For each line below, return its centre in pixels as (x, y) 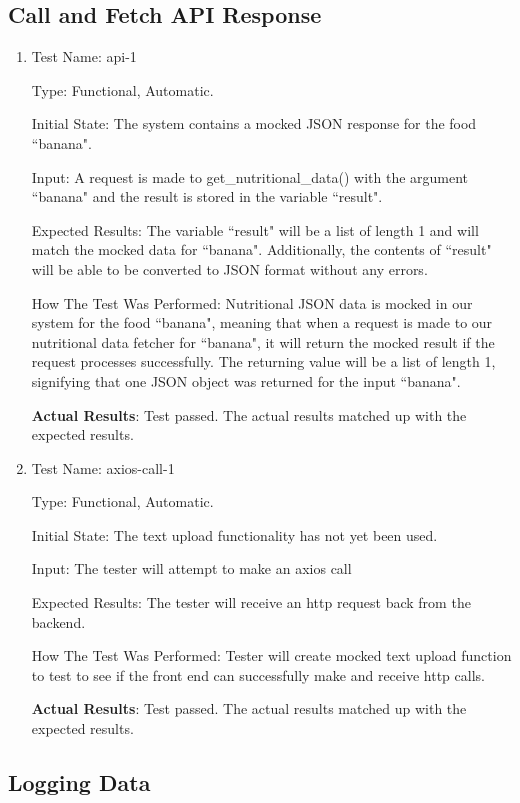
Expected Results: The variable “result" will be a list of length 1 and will (255, 229)
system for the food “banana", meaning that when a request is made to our (262, 322)
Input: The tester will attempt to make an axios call (191, 568)
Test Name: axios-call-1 (103, 467)
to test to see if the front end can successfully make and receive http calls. (258, 674)
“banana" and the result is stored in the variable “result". (207, 196)
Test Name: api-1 (84, 56)
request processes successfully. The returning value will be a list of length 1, (263, 361)
